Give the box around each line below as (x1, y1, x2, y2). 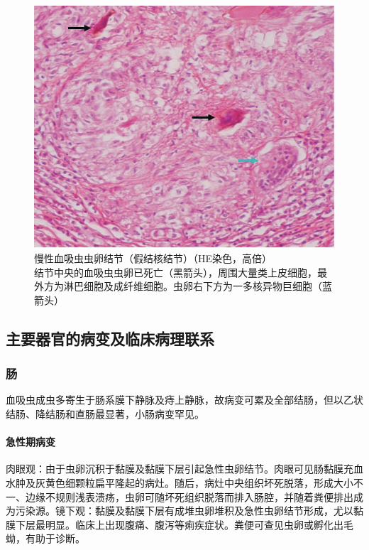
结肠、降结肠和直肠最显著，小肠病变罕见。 (6, 406, 204, 421)
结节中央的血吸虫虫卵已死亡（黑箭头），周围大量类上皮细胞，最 (34, 264, 327, 279)
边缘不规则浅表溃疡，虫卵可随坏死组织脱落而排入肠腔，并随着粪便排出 (25, 489, 353, 504)
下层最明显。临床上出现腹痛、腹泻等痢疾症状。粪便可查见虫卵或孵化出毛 (15, 517, 353, 532)
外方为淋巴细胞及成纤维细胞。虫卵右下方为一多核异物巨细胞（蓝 (34, 279, 332, 293)
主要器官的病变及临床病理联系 (6, 327, 214, 349)
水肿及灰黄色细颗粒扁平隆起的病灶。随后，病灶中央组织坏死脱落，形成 (6, 475, 334, 490)
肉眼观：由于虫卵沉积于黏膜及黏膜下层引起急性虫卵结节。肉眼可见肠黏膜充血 (6, 461, 363, 476)
